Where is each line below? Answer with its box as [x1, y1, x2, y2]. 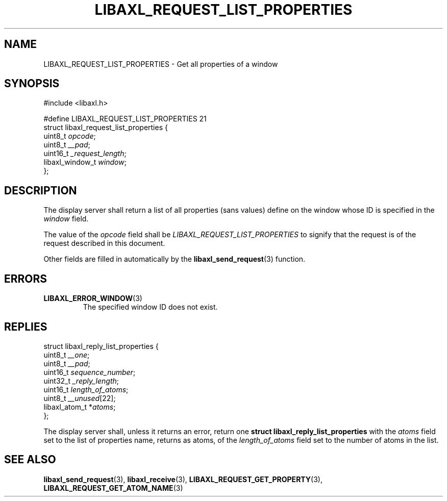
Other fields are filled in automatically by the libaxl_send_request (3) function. [43, 255, 306, 264]
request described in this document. [43, 239, 165, 248]
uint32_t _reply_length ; [43, 376, 119, 385]
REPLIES [4, 320, 47, 333]
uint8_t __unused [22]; [43, 393, 116, 403]
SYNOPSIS [4, 77, 60, 90]
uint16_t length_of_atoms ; [43, 385, 129, 394]
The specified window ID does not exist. [83, 303, 218, 312]
